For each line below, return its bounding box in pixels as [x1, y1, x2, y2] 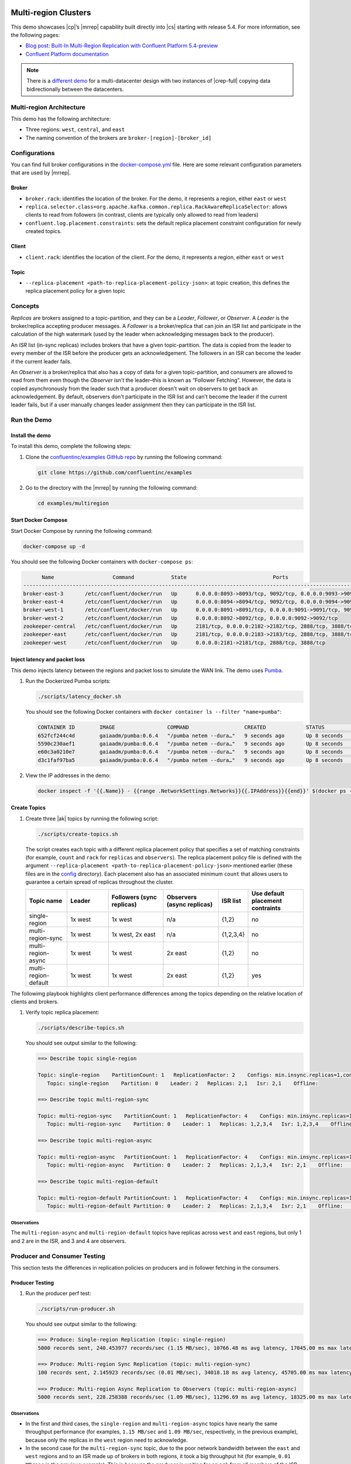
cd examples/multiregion [37, 500, 109, 507]
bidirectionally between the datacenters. [26, 85, 124, 93]
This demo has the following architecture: [11, 115, 111, 122]
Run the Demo [11, 416, 52, 424]
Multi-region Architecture [11, 103, 86, 111]
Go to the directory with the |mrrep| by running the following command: [25, 484, 198, 491]
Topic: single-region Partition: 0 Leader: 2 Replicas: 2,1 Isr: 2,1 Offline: [47, 1080, 319, 1086]
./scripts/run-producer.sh [37, 1306, 115, 1312]
